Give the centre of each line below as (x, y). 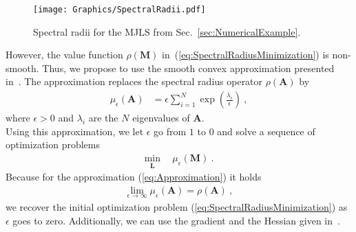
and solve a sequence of (266, 131)
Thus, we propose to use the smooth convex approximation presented (188, 68)
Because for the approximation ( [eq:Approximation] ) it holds (134, 177)
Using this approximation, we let (75, 131)
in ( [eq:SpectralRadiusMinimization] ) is (245, 55)
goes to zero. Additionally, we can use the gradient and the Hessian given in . (176, 220)
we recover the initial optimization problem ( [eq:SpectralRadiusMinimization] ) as (177, 206)
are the (103, 118)
